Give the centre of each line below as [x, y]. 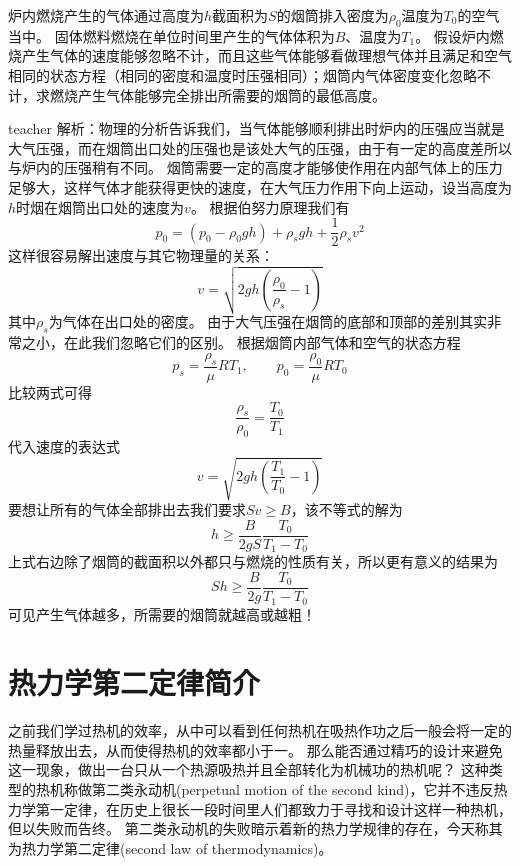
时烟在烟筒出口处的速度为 [100, 206]
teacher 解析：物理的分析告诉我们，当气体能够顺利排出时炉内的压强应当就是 [256, 128]
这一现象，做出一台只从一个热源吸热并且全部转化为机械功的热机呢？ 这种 [248, 769]
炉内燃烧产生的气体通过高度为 [106, 15]
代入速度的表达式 [64, 446]
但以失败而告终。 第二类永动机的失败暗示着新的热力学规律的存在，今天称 [248, 828]
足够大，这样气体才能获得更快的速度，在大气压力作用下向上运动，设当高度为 [260, 186]
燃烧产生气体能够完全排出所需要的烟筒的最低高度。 [217, 94]
